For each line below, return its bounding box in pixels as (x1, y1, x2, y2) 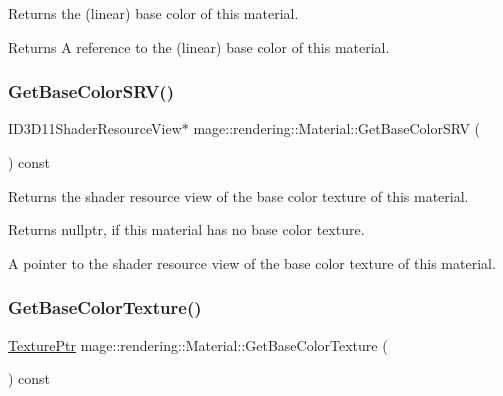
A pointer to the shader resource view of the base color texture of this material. (8, 252, 496, 273)
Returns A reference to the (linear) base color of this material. (8, 36, 390, 57)
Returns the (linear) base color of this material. (8, 3, 299, 23)
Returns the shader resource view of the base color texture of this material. (8, 185, 469, 206)
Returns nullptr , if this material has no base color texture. (8, 219, 365, 240)
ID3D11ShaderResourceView (8, 118, 182, 139)
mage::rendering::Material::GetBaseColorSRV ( (193, 118, 481, 139)
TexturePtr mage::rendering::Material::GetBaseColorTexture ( (8, 334, 388, 355)
